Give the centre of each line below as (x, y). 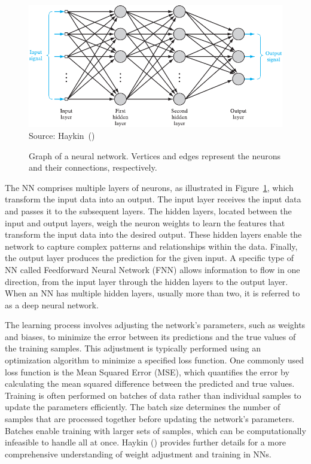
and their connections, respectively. (93, 167)
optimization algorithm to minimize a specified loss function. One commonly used (155, 360)
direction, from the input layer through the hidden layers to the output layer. (147, 281)
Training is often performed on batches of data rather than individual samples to (153, 395)
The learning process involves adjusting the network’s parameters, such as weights (155, 325)
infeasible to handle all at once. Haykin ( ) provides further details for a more (145, 442)
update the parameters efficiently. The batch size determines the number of (143, 407)
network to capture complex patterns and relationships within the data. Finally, (151, 246)
